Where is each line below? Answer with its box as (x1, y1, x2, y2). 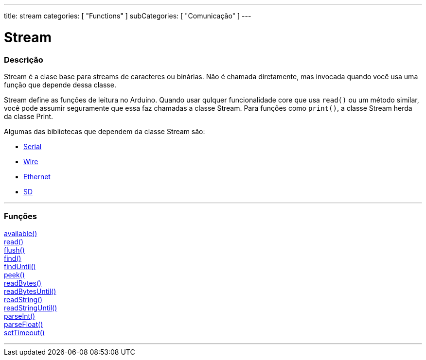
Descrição (4, 54, 43, 65)
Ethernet (23, 172, 51, 181)
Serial (23, 142, 42, 151)
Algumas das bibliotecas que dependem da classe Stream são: (4, 127, 205, 136)
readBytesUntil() (4, 287, 56, 295)
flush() (4, 245, 25, 254)
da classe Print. (4, 112, 53, 120)
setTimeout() (4, 328, 45, 337)
